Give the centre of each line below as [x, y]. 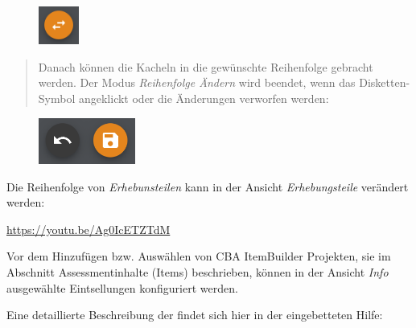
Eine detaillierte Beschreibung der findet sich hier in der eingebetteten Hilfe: [195, 315]
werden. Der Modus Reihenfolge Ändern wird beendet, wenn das [197, 82]
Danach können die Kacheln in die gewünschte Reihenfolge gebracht [206, 66]
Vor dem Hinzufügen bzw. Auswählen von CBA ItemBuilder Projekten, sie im [199, 256]
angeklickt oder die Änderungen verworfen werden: [204, 98]
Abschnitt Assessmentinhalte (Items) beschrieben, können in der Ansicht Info [198, 271]
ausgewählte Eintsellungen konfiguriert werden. [122, 287]
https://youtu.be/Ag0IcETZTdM [89, 229]
